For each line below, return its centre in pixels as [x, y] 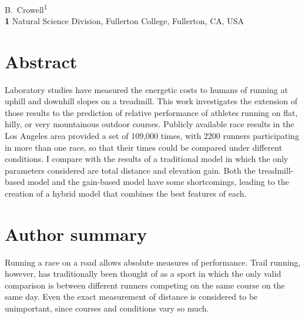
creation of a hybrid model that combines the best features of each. [126, 193]
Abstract [41, 61]
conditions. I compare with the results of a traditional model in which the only [147, 159]
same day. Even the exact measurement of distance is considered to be [131, 297]
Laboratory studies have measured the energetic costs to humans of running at [146, 89]
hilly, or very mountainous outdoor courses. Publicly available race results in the [150, 124]
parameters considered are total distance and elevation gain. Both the [130, 170]
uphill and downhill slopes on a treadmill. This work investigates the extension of [151, 101]
